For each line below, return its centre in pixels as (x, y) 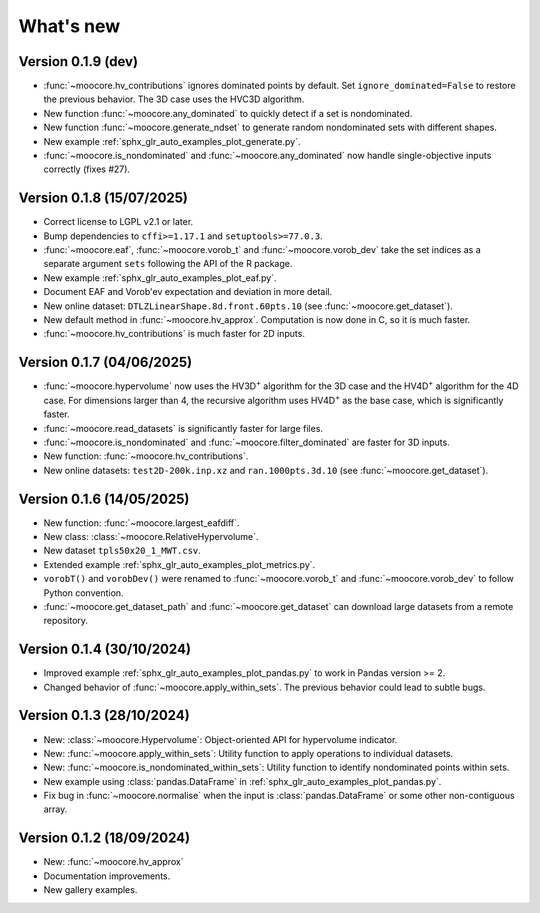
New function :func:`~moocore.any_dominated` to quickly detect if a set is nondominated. (228, 113)
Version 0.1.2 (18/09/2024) (104, 838)
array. (55, 809)
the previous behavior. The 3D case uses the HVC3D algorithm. (174, 99)
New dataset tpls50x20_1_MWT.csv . (122, 551)
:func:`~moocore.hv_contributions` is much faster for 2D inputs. (174, 334)
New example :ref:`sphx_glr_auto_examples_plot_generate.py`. (172, 141)
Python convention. (83, 592)
